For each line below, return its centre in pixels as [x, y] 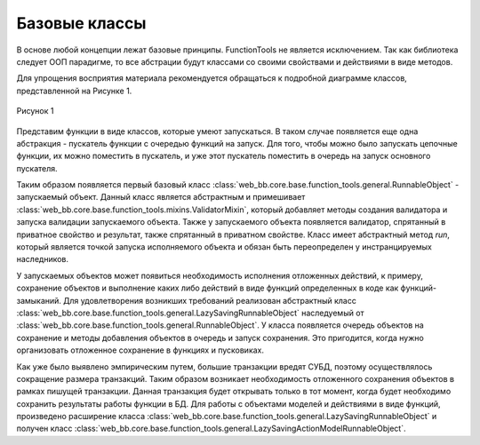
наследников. [43, 259]
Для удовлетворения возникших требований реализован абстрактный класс [210, 300]
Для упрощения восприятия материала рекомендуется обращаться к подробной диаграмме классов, [212, 78]
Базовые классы [81, 23]
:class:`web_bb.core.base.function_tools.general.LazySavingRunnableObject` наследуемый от [190, 313]
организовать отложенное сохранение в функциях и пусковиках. [140, 350]
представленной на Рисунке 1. [74, 91]
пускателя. [37, 168]
